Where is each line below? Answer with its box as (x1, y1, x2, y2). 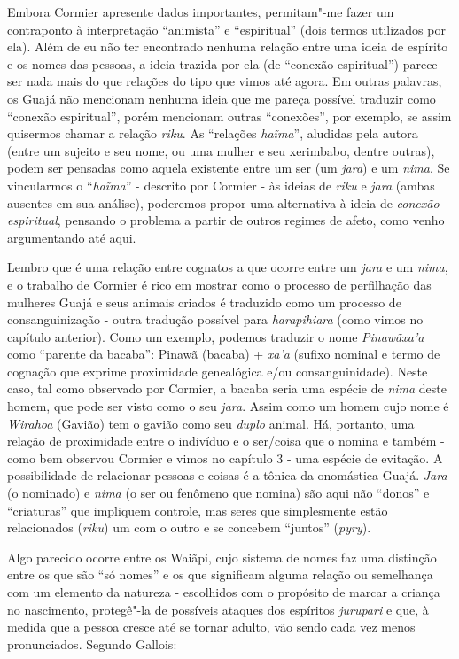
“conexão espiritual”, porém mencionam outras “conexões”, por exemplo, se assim (7, 106, 452, 125)
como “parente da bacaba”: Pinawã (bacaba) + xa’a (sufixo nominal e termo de (7, 345, 440, 363)
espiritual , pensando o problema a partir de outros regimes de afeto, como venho (7, 211, 445, 229)
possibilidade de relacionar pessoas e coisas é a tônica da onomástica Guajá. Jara (7, 466, 447, 485)
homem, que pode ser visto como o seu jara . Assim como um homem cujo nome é (7, 397, 449, 415)
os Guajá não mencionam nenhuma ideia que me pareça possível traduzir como (7, 89, 436, 107)
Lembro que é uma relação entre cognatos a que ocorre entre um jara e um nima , (7, 258, 448, 276)
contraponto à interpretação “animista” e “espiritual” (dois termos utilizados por (7, 19, 446, 38)
